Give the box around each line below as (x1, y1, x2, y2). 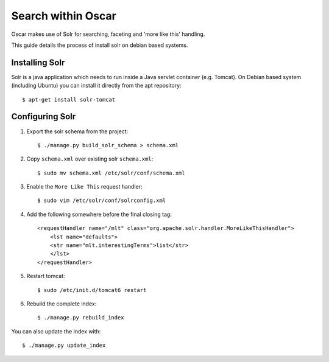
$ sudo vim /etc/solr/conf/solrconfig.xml (37, 197, 166, 204)
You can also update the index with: (11, 327, 101, 335)
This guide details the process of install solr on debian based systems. (11, 41, 188, 49)
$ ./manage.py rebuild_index (37, 314, 124, 321)
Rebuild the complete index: (26, 300, 97, 307)
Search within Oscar (11, 9, 117, 23)
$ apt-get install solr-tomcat (22, 96, 116, 103)
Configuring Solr (11, 111, 76, 122)
